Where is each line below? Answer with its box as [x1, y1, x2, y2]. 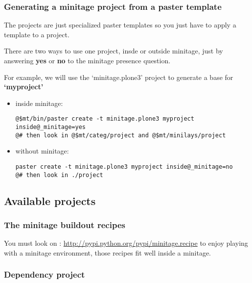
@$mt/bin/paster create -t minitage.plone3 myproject [15, 115, 194, 123]
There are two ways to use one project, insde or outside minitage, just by [4, 46, 223, 56]
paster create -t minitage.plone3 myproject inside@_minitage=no [15, 163, 233, 170]
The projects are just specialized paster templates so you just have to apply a [4, 20, 236, 30]
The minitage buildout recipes [4, 218, 125, 231]
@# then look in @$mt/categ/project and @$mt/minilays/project [15, 131, 226, 139]
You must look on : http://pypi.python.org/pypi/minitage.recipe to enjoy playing [4, 238, 248, 248]
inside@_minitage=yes [15, 124, 86, 131]
